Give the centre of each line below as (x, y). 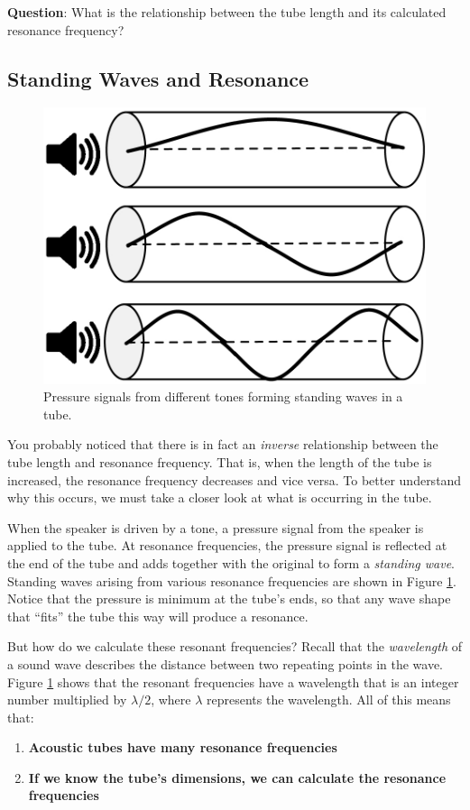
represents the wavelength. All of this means (328, 700)
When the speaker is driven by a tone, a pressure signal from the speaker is (216, 527)
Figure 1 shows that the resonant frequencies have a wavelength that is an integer (233, 681)
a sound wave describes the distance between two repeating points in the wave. (226, 663)
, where (171, 700)
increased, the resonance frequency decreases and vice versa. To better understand (235, 479)
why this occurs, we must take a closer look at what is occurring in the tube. (220, 497)
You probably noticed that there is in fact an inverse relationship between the (223, 444)
